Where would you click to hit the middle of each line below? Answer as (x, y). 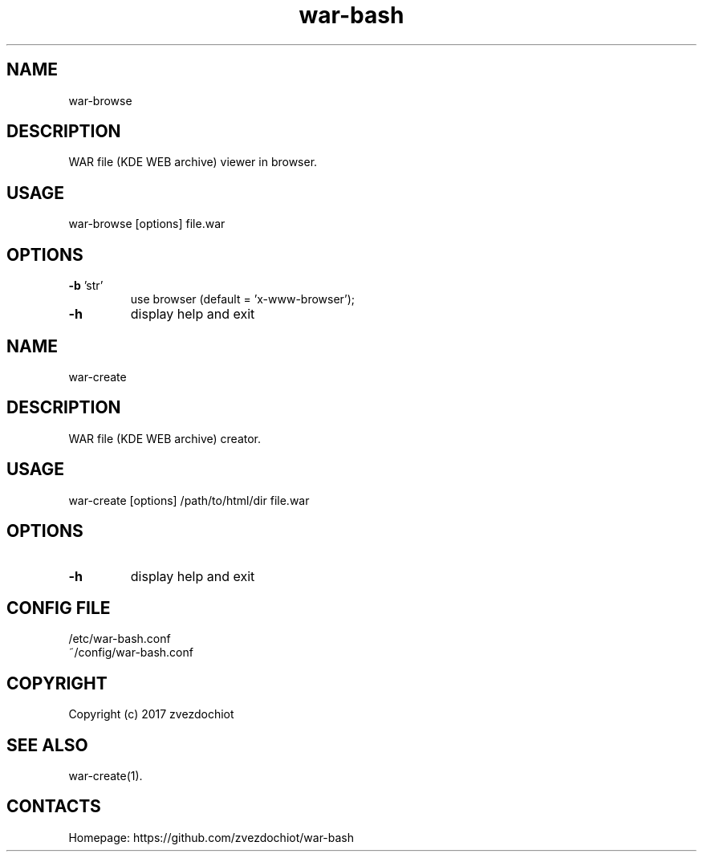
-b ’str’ (86, 286)
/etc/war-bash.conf (120, 639)
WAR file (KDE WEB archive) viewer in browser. (193, 162)
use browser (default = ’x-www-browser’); (243, 299)
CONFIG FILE (59, 608)
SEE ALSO (47, 745)
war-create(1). (106, 776)
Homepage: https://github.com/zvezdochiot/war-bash (211, 837)
